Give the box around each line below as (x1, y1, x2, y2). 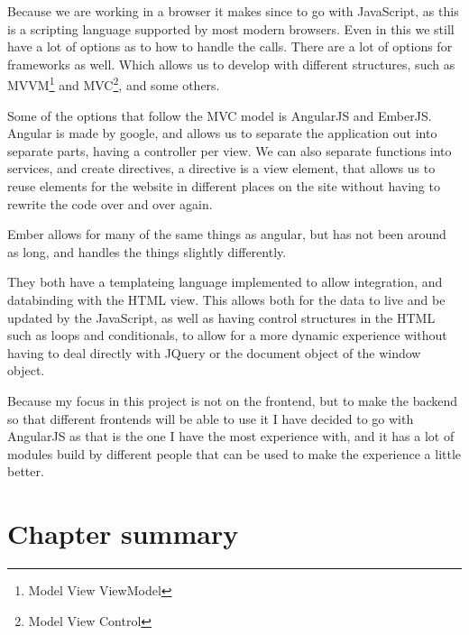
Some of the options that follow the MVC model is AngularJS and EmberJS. (7, 106, 432, 124)
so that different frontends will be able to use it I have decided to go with (7, 409, 414, 428)
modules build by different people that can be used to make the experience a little (7, 444, 462, 463)
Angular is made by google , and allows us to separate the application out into (7, 124, 437, 143)
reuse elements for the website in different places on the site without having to (7, 177, 440, 195)
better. (7, 462, 44, 481)
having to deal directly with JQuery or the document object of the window (7, 343, 421, 362)
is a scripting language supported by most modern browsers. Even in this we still (7, 19, 455, 38)
